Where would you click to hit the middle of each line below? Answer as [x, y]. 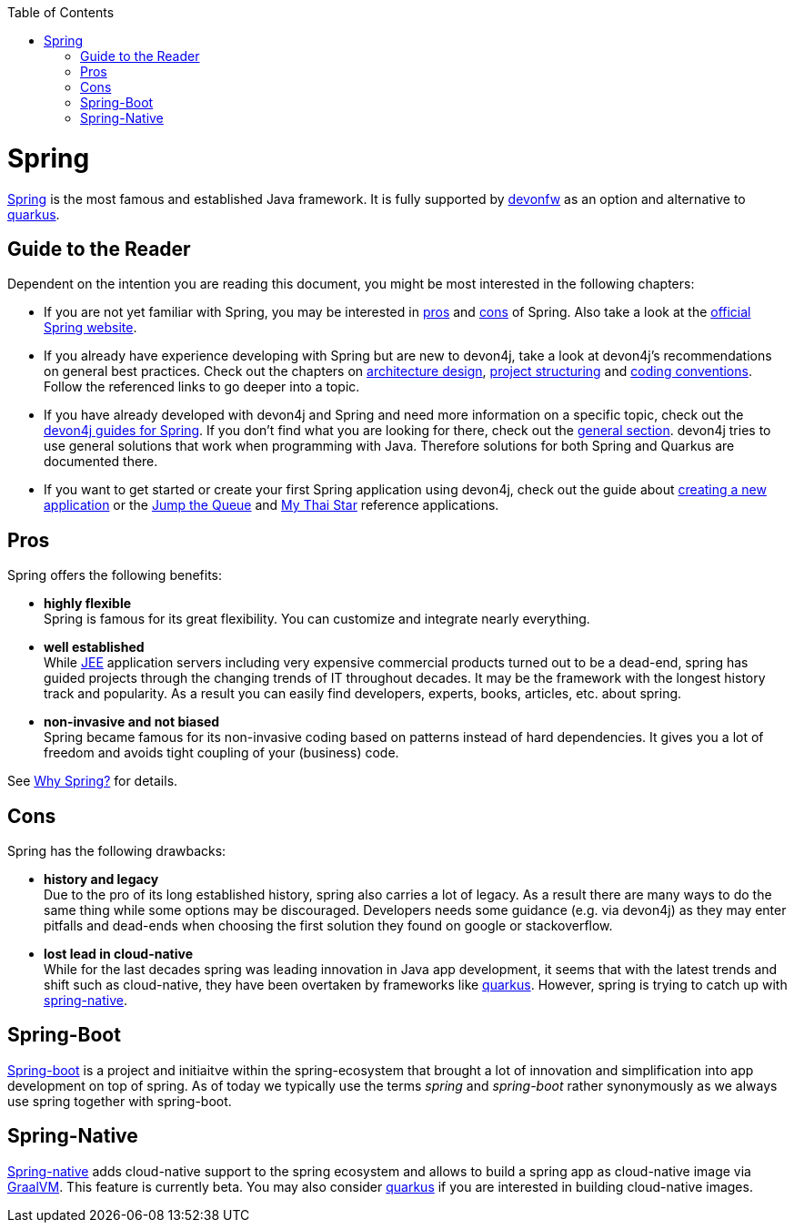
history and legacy [101, 879]
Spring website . [90, 328]
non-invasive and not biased [132, 722]
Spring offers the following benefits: [115, 575]
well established [94, 647]
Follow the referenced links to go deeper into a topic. [202, 387]
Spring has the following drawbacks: [117, 851]
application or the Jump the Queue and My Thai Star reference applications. [271, 505]
